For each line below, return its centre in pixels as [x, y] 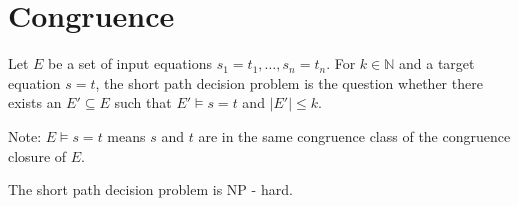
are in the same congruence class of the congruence [354, 135]
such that [143, 102]
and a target [436, 63]
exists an [35, 102]
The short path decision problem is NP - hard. [150, 189]
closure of [37, 155]
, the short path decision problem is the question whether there [289, 82]
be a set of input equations [130, 63]
